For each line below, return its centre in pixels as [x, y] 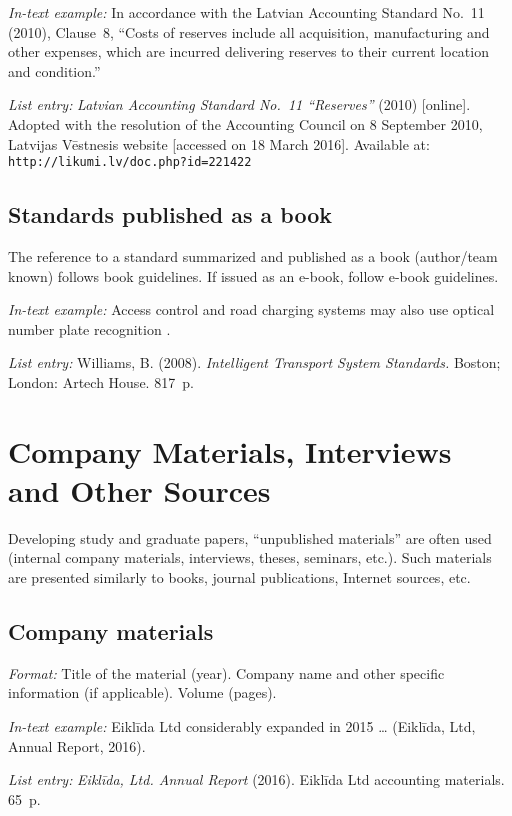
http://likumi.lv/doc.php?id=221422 [130, 162]
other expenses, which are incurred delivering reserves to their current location [248, 51]
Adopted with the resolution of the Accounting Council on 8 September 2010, [245, 123]
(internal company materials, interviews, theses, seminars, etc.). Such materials [250, 557]
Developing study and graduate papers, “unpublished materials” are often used [250, 537]
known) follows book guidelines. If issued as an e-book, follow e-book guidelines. [253, 275]
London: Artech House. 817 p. [101, 381]
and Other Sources [139, 489]
